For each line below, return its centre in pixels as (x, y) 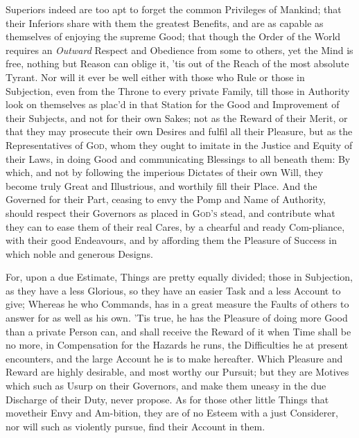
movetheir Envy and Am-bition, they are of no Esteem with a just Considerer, (172, 413)
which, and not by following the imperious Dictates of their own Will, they (165, 172)
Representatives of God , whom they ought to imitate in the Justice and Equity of (179, 144)
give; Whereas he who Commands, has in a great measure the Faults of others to (177, 304)
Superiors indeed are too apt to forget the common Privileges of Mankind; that (174, 9)
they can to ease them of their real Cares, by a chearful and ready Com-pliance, (175, 226)
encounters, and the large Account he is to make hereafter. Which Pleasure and (174, 358)
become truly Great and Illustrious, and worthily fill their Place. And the (161, 185)
